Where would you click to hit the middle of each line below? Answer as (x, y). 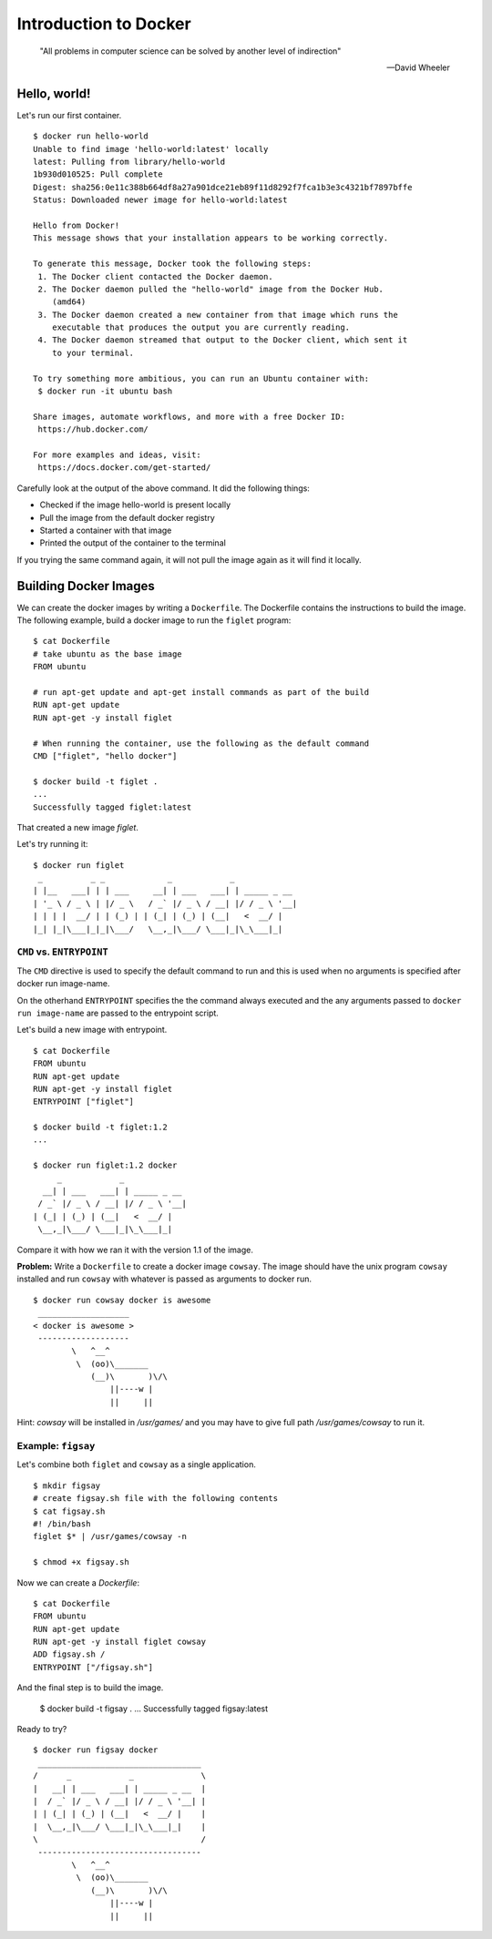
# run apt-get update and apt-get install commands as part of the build (201, 692)
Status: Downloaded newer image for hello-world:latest (160, 200)
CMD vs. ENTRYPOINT (62, 952)
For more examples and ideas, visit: (118, 455)
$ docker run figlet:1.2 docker (105, 1165)
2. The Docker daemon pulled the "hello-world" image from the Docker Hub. (211, 289)
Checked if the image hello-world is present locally (135, 505)
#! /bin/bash (62, 1524)
